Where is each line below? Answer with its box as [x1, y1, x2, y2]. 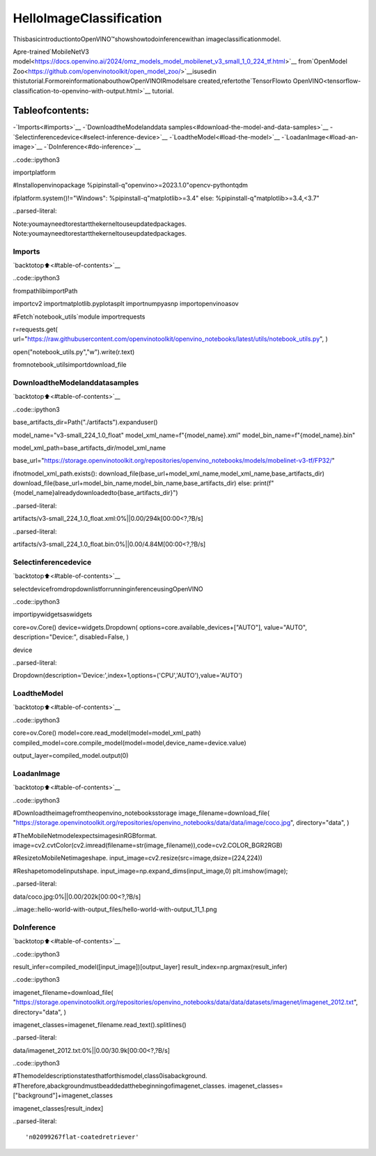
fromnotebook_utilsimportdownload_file [13, 360, 127, 369]
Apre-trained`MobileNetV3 [13, 47, 90, 56]
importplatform [13, 168, 56, 176]
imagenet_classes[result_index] [13, 1104, 104, 1112]
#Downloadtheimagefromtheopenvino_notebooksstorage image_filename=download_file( [13, 809, 270, 817]
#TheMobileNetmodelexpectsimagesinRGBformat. [13, 831, 157, 839]
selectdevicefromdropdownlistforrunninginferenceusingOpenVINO [13, 584, 203, 593]
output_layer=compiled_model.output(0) [13, 751, 129, 759]
